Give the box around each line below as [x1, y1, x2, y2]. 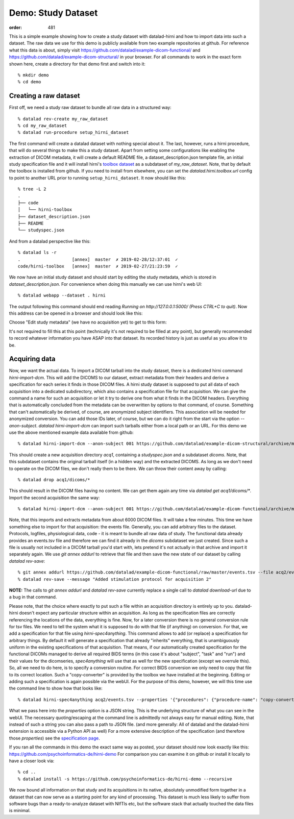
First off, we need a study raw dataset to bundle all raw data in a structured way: [9, 104, 171, 110]
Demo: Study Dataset [9, 7, 98, 18]
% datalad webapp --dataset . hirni [18, 293, 106, 298]
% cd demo [18, 79, 41, 85]
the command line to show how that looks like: [9, 685, 103, 691]
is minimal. [9, 808, 31, 814]
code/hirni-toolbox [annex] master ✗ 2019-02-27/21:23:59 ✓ [18, 264, 178, 269]
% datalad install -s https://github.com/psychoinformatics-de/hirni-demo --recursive [18, 776, 232, 782]
